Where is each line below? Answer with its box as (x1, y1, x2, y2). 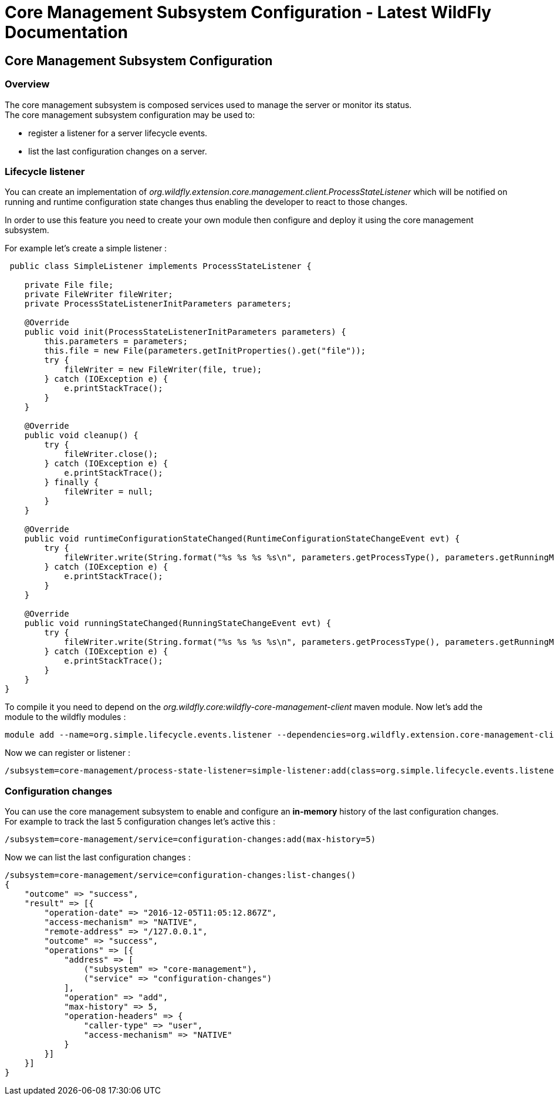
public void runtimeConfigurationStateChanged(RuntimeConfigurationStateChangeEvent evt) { (24, 534, 460, 544)
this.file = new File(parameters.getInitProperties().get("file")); (44, 346, 366, 356)
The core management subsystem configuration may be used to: (5, 109, 255, 120)
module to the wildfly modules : (5, 712, 126, 722)
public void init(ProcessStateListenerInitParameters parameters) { (24, 327, 346, 337)
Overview (5, 78, 50, 90)
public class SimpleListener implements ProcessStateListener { (9, 261, 312, 271)
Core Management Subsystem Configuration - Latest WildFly (5, 2, 492, 22)
